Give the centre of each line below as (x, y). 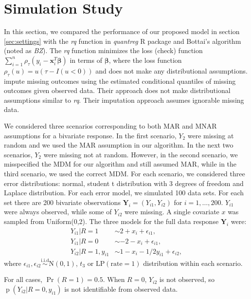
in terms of (86, 60)
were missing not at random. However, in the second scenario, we (141, 154)
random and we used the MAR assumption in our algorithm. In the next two (119, 145)
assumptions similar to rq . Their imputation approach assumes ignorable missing (124, 100)
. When (114, 279)
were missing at (211, 135)
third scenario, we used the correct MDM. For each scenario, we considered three (125, 174)
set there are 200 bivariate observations (62, 202)
